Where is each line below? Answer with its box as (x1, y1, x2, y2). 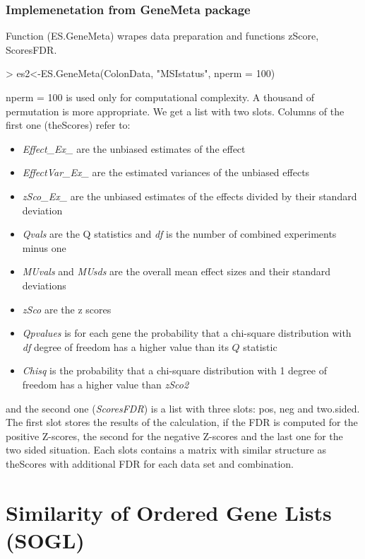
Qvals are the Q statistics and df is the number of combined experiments (22, 226, 337, 241)
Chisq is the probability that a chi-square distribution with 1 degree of (22, 363, 327, 378)
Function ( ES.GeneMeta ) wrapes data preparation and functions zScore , (6, 28, 319, 43)
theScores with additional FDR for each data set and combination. (6, 456, 294, 471)
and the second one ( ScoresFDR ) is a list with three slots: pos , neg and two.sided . (6, 400, 360, 415)
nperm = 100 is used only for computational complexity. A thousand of (6, 90, 315, 104)
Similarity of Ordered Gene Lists (6, 497, 332, 526)
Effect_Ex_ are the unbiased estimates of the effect (22, 141, 246, 156)
